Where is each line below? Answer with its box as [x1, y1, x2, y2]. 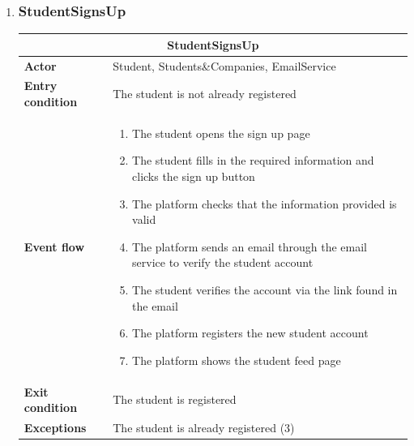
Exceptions [23, 419, 87, 436]
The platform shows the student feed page [132, 351, 341, 368]
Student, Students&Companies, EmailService [113, 57, 336, 74]
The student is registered [113, 391, 237, 408]
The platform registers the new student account [132, 324, 369, 341]
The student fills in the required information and [132, 152, 374, 169]
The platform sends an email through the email [132, 238, 367, 255]
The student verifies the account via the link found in [132, 281, 398, 298]
